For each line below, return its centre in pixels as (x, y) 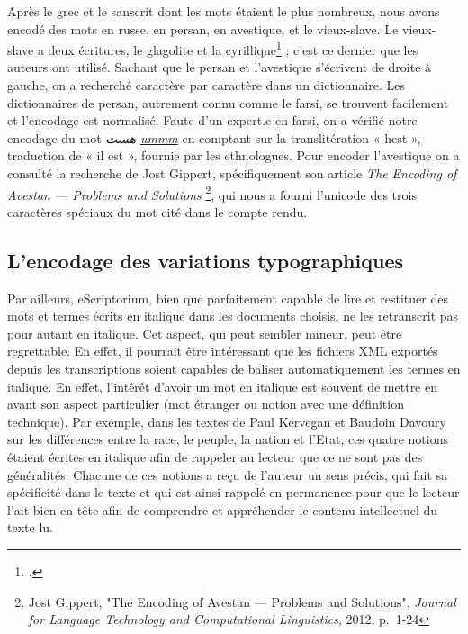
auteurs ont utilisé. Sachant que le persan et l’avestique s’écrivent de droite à (220, 67)
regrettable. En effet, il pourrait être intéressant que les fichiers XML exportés (223, 351)
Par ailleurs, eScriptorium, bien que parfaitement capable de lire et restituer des (228, 298)
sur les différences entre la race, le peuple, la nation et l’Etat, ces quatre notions (228, 439)
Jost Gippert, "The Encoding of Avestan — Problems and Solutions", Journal (242, 601)
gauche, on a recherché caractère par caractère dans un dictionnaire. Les (207, 85)
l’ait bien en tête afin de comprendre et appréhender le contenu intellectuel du (223, 509)
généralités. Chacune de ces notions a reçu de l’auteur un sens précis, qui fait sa (228, 474)
